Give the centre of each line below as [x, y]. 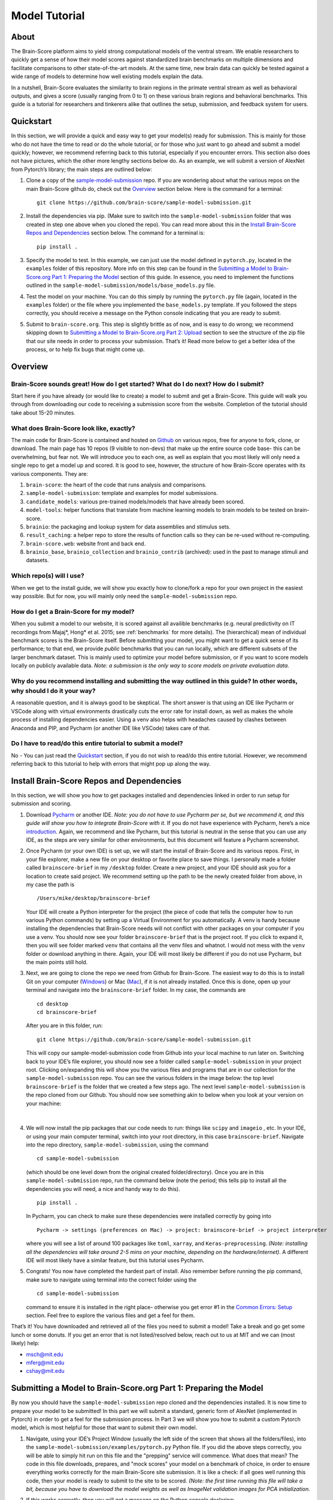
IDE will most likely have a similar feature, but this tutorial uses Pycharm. [115, 1260]
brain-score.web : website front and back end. [86, 544]
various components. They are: [49, 473]
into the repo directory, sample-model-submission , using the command [117, 1145]
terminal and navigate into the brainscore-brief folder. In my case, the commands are [136, 990]
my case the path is [50, 884]
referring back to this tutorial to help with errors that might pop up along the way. [111, 764]
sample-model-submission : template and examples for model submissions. [122, 493]
